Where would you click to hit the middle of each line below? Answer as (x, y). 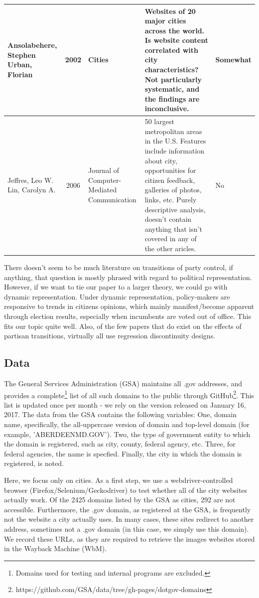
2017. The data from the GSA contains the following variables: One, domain (121, 414)
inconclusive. (167, 108)
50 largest (159, 121)
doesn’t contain (168, 219)
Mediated (103, 190)
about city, (161, 160)
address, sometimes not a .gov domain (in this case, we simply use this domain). (127, 529)
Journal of (104, 170)
